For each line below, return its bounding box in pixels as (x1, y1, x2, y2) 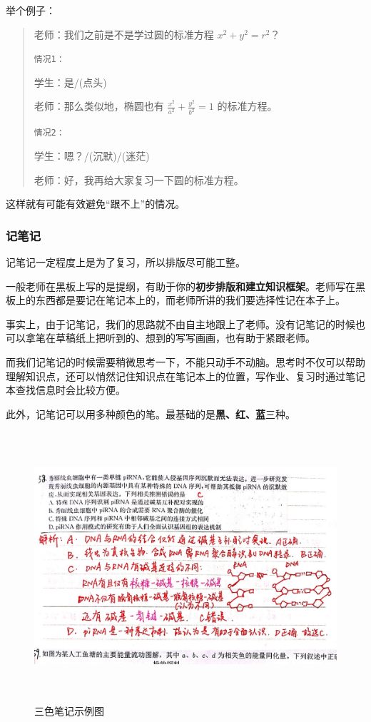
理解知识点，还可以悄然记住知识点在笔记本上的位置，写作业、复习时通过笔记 (6, 368, 365, 383)
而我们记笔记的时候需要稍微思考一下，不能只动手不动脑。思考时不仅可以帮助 (6, 354, 365, 369)
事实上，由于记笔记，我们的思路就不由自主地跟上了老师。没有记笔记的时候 (6, 316, 355, 331)
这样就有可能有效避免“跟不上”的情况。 (6, 196, 185, 211)
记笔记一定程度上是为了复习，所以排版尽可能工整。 (6, 254, 245, 269)
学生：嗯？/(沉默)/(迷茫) (34, 148, 150, 163)
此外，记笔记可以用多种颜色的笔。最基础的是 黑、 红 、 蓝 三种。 (6, 406, 295, 421)
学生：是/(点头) (34, 74, 107, 89)
